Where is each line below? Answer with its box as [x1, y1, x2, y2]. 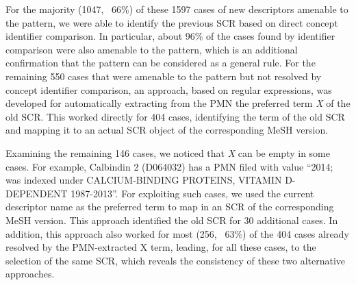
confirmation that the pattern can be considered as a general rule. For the [5, 55, 316, 70]
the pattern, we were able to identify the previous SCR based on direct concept [5, 15, 338, 29]
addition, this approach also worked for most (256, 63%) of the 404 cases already [5, 226, 349, 240]
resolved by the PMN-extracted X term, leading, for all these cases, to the [5, 240, 316, 254]
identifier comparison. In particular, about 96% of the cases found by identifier [5, 29, 335, 43]
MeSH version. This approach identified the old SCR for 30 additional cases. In [5, 212, 338, 227]
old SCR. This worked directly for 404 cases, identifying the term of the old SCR [5, 109, 345, 123]
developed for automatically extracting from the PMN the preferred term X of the [5, 96, 351, 110]
